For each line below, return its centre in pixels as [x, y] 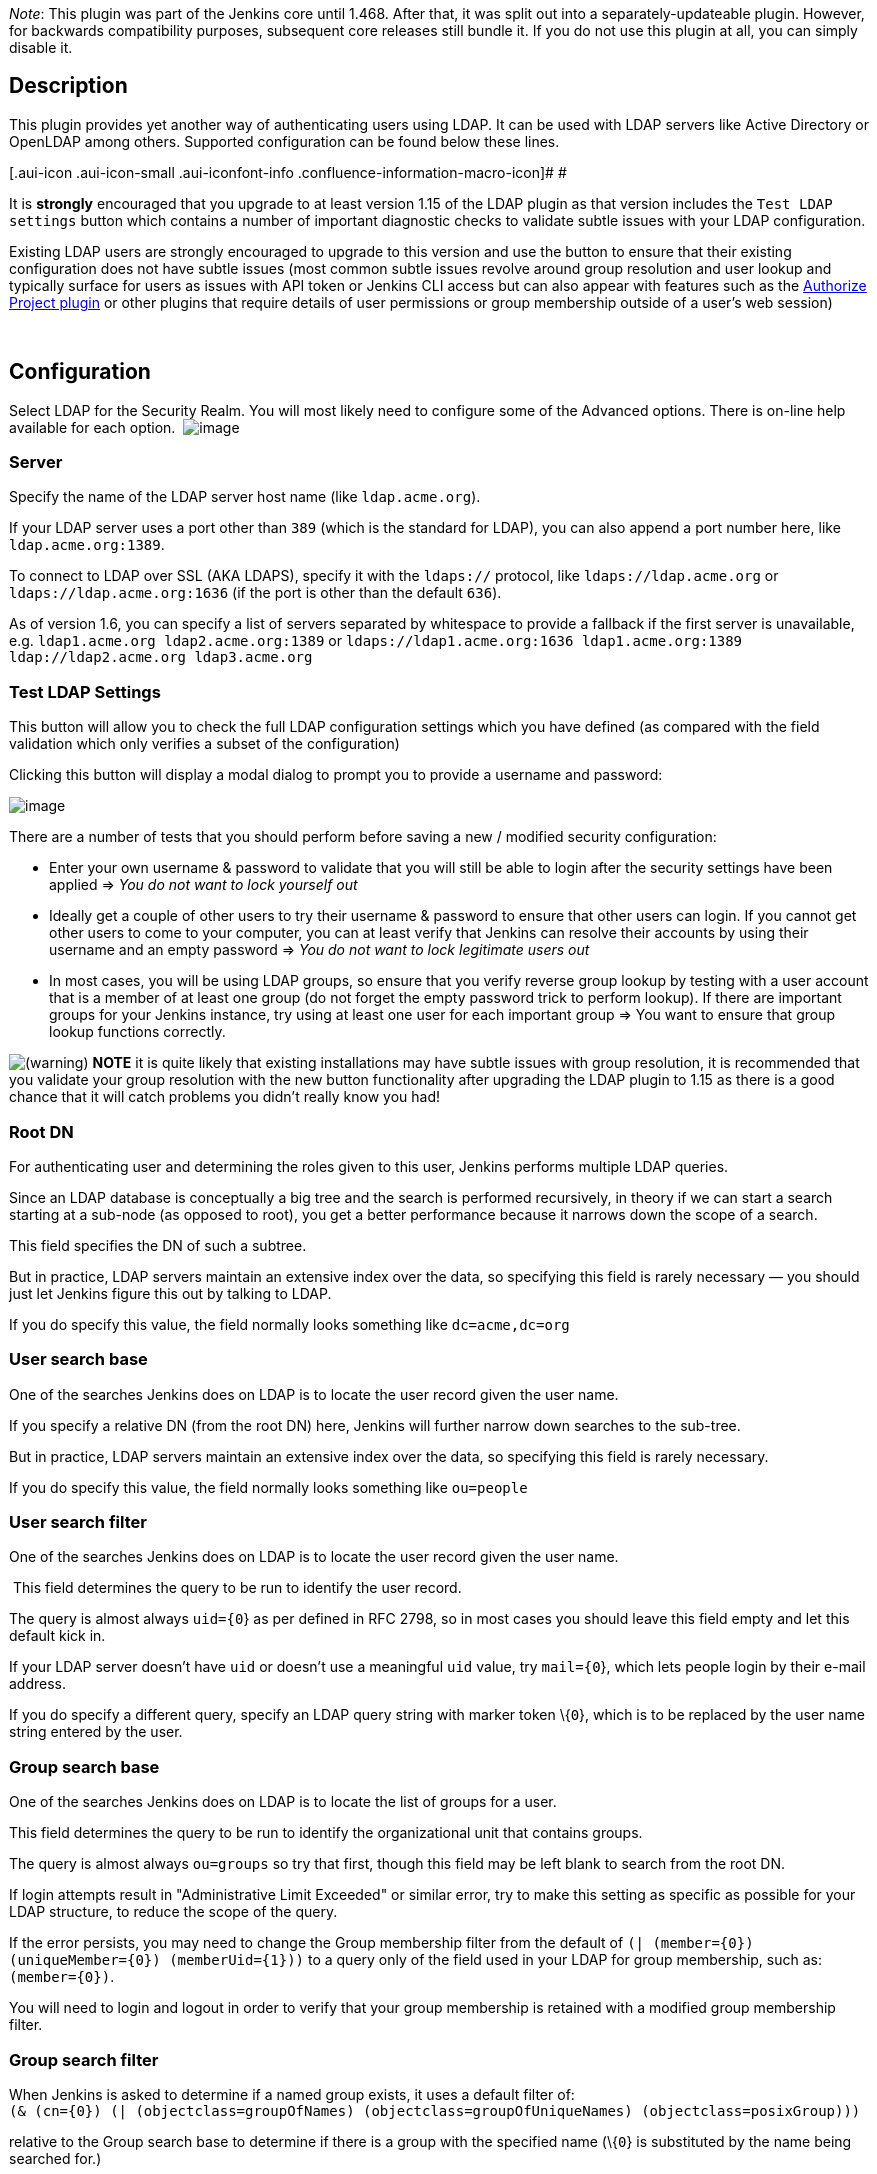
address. [38, 1684]
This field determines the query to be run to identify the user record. [237, 1588]
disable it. [41, 47]
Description [68, 86]
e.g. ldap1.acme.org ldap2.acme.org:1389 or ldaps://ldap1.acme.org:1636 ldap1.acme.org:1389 [376, 641]
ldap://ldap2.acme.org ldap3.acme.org [161, 657]
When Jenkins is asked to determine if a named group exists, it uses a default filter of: [292, 2094]
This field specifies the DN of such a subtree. [158, 1245]
